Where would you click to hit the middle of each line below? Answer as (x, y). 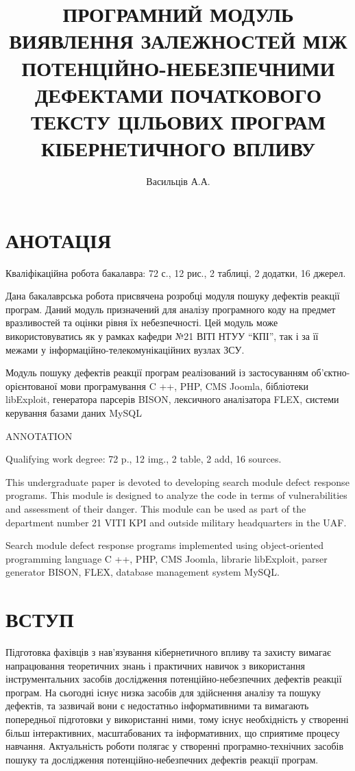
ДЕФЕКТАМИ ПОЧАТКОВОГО (178, 94)
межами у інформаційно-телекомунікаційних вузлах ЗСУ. (125, 349)
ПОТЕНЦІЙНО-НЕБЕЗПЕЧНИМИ (178, 68)
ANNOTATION (39, 436)
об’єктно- (331, 372)
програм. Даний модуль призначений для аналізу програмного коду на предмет (171, 309)
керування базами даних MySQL (74, 412)
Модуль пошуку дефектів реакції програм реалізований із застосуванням (157, 372)
